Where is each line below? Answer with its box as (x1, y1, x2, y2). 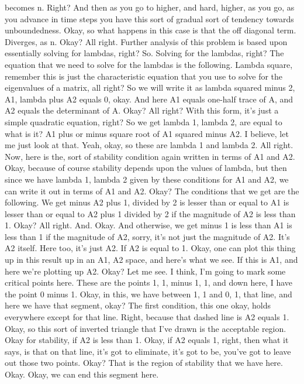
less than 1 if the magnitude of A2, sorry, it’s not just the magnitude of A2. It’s (5, 230, 290, 242)
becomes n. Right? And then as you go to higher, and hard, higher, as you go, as (5, 1, 295, 13)
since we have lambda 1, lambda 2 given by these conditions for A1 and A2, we (5, 173, 289, 185)
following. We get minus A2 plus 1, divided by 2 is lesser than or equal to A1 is (5, 196, 289, 208)
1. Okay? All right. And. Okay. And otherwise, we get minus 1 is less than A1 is (5, 219, 292, 231)
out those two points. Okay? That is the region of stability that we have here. (5, 356, 283, 369)
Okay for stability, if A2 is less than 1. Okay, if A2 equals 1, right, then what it (5, 334, 289, 346)
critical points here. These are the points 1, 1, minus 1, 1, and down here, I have (5, 276, 292, 289)
